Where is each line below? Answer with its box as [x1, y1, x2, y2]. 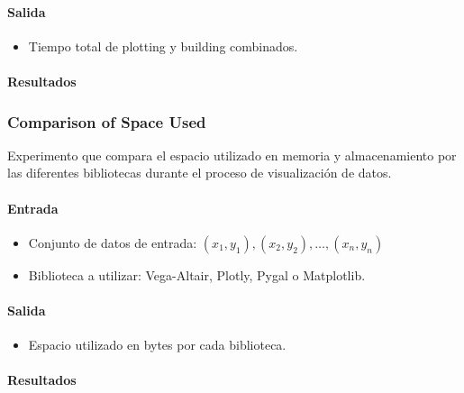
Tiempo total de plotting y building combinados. [28, 36, 298, 55]
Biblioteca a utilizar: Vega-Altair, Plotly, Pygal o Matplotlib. [28, 265, 366, 284]
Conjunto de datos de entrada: [28, 233, 197, 251]
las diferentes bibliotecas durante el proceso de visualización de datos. [7, 163, 392, 182]
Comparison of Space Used [7, 110, 206, 133]
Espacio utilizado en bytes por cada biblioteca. [28, 335, 287, 354]
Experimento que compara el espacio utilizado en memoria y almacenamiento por [7, 145, 457, 164]
